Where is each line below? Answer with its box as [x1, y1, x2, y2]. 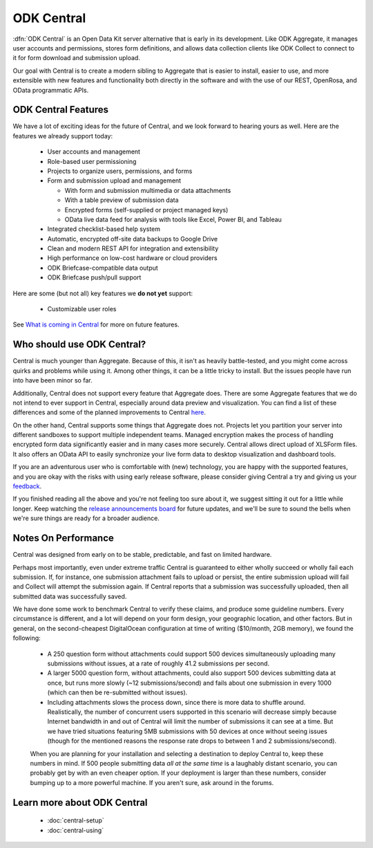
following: [12, 634, 41, 643]
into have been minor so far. [12, 376, 93, 385]
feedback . [12, 482, 41, 490]
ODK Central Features [12, 104, 109, 116]
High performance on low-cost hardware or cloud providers [47, 254, 218, 262]
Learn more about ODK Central [12, 796, 148, 809]
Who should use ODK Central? [12, 339, 146, 351]
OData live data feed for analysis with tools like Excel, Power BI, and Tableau [64, 215, 283, 223]
